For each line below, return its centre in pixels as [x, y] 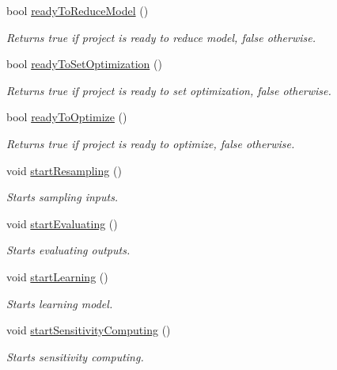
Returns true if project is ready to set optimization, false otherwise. [169, 90]
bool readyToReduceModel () [78, 10]
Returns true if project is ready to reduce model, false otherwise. [161, 37]
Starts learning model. [60, 303]
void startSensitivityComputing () [89, 330]
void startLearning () [57, 276]
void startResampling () [64, 170]
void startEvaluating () [62, 223]
